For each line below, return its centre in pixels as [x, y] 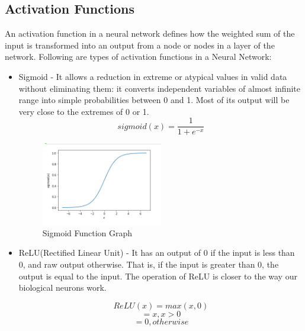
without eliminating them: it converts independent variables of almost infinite [159, 88]
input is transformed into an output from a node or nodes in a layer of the [140, 45]
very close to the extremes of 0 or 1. [84, 111]
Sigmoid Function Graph [87, 232]
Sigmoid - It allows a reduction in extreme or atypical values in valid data [153, 76]
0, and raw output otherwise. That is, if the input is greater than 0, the [149, 264]
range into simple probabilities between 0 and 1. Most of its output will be [154, 100]
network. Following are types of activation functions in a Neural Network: [138, 57]
